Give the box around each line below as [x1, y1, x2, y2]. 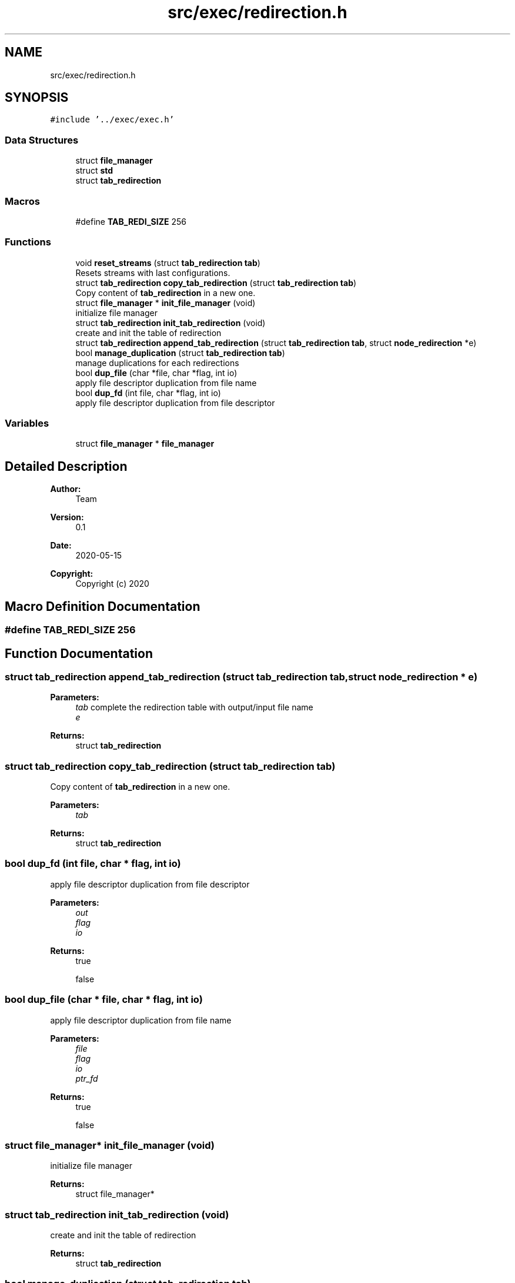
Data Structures [5, 134, 79, 146]
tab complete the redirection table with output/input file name [75, 702, 313, 713]
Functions [5, 236, 51, 248]
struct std [75, 165, 113, 176]
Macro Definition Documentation [5, 599, 200, 614]
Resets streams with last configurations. [75, 267, 230, 278]
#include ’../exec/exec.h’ [50, 115, 175, 125]
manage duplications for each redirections [75, 357, 239, 368]
